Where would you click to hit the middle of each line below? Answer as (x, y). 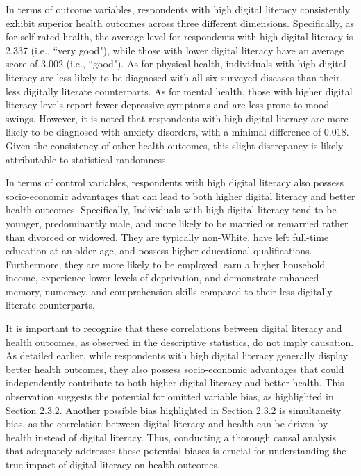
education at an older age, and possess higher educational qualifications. (159, 251)
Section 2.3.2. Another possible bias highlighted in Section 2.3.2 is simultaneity (174, 410)
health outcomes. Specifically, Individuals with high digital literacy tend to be (171, 210)
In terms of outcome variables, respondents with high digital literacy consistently (178, 9)
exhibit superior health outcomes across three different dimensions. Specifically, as (180, 23)
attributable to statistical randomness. (87, 159)
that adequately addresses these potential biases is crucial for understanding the (176, 451)
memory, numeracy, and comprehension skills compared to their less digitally (169, 291)
